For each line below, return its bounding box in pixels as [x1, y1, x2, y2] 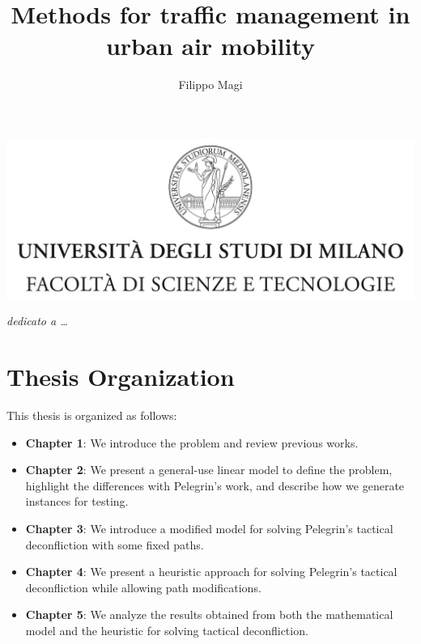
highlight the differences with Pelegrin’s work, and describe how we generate [25, 477, 405, 494]
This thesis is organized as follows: [6, 407, 177, 424]
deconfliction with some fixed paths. [25, 536, 204, 553]
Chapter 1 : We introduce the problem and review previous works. [25, 434, 359, 451]
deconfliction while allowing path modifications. [25, 578, 262, 595]
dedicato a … [6, 312, 68, 329]
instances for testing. [25, 493, 129, 510]
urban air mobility [105, 29, 316, 62]
